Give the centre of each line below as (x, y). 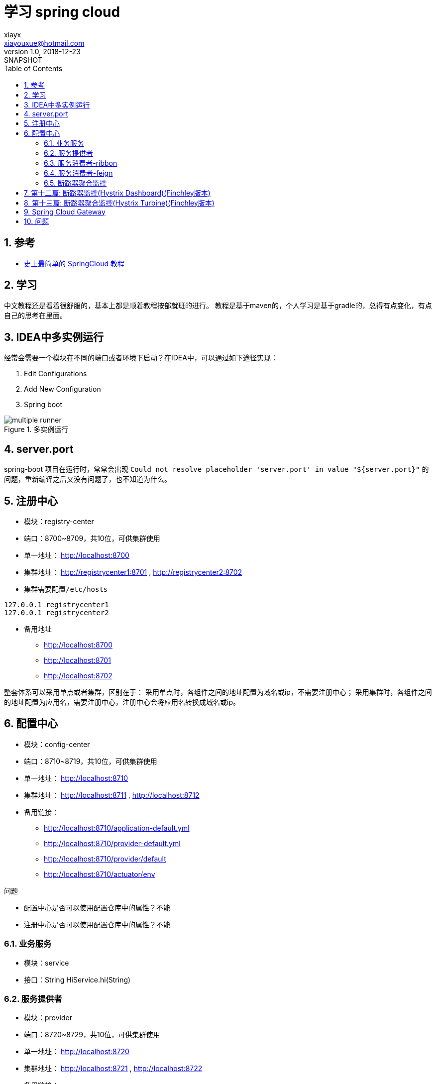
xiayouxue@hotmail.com (44, 43)
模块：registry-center (59, 521)
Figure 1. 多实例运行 (36, 430)
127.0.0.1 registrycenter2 (56, 612)
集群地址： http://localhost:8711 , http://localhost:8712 (112, 795)
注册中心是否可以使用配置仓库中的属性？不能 (97, 924)
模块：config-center (57, 744)
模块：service (47, 963)
